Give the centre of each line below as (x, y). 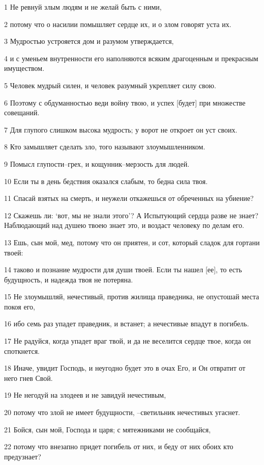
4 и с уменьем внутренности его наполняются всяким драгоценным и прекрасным (131, 58)
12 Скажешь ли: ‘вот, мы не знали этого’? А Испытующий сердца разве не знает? (131, 215)
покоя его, (20, 306)
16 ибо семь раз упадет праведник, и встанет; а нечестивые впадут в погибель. (127, 324)
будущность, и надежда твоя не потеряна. (69, 279)
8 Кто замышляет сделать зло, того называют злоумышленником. (105, 147)
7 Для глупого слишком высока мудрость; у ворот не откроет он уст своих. (121, 129)
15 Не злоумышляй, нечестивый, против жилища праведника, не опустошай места (132, 296)
